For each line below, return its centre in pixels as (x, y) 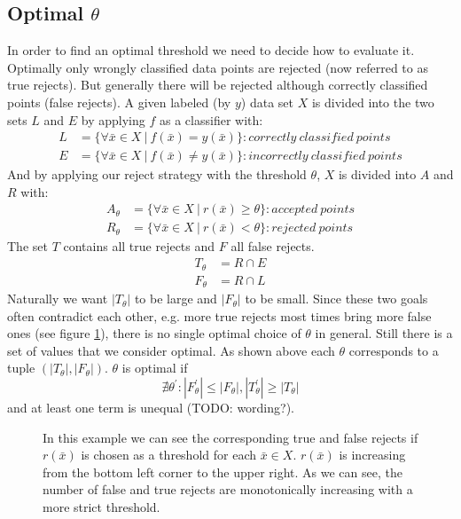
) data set (267, 102)
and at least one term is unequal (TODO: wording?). (151, 408)
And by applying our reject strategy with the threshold (157, 174)
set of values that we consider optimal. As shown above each (171, 350)
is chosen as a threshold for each (168, 455)
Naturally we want (58, 299)
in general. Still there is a (384, 333)
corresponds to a (394, 350)
